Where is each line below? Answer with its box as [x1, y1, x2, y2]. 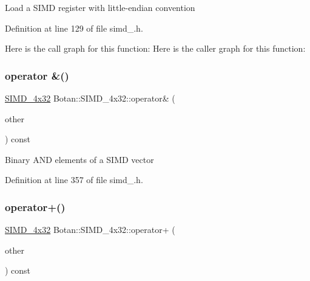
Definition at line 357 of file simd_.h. [5, 173, 143, 186]
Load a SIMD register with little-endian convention [5, 1, 195, 13]
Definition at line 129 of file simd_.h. [5, 21, 143, 34]
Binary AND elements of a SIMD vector [5, 153, 154, 165]
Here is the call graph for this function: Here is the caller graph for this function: [5, 42, 306, 55]
